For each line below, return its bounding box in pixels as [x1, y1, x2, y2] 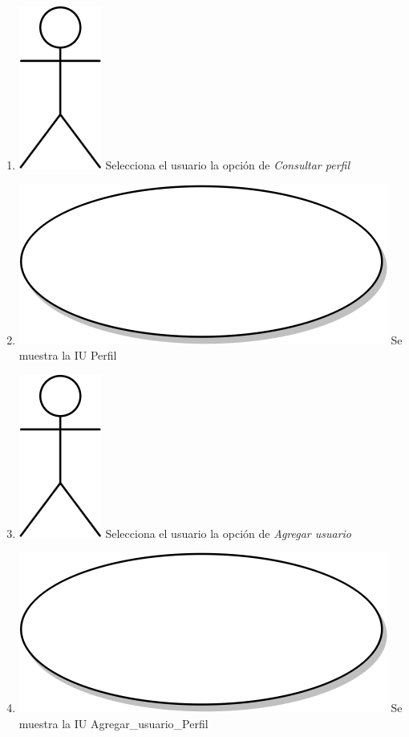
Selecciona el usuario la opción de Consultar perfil [105, 157, 350, 173]
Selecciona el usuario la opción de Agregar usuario [105, 524, 352, 541]
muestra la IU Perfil [18, 347, 117, 364]
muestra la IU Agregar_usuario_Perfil [18, 715, 209, 731]
